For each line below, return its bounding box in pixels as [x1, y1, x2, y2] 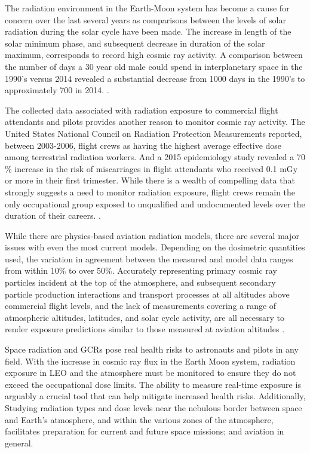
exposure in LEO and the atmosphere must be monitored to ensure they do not [5, 366, 296, 379]
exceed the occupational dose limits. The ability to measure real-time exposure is [5, 378, 301, 390]
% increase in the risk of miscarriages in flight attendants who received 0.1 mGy [5, 162, 298, 175]
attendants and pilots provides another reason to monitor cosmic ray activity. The [5, 115, 305, 128]
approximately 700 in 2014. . [5, 84, 109, 96]
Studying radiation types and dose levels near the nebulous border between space [5, 402, 302, 414]
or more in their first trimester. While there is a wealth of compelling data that [5, 174, 295, 186]
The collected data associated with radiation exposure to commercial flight [5, 103, 278, 116]
